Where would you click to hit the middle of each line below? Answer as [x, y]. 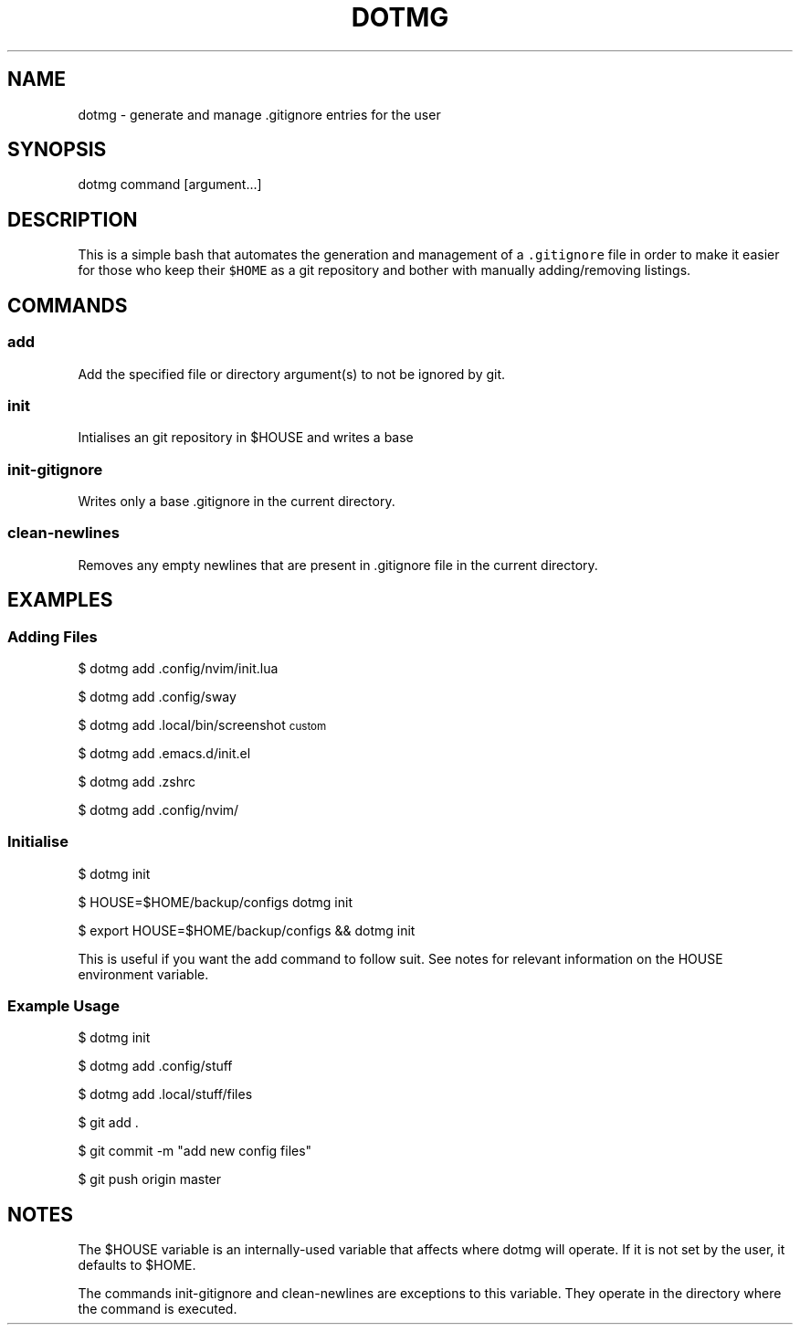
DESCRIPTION [73, 219]
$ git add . [108, 1123]
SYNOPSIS [57, 150]
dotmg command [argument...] [170, 185]
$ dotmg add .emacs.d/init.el [164, 753]
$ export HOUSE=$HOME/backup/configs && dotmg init [247, 930]
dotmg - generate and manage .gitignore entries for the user [259, 114]
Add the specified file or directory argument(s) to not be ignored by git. [292, 374]
